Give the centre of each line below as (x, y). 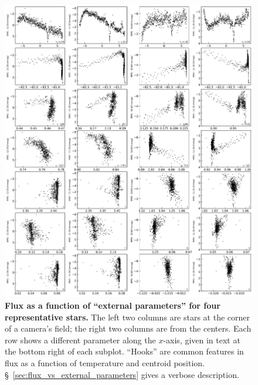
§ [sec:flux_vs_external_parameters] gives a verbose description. (122, 374)
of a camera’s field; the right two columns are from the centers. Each (128, 328)
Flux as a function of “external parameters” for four (113, 305)
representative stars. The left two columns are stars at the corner (127, 317)
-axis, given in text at (202, 340)
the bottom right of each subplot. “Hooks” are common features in (124, 351)
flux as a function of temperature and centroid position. (105, 363)
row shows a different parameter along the (80, 340)
